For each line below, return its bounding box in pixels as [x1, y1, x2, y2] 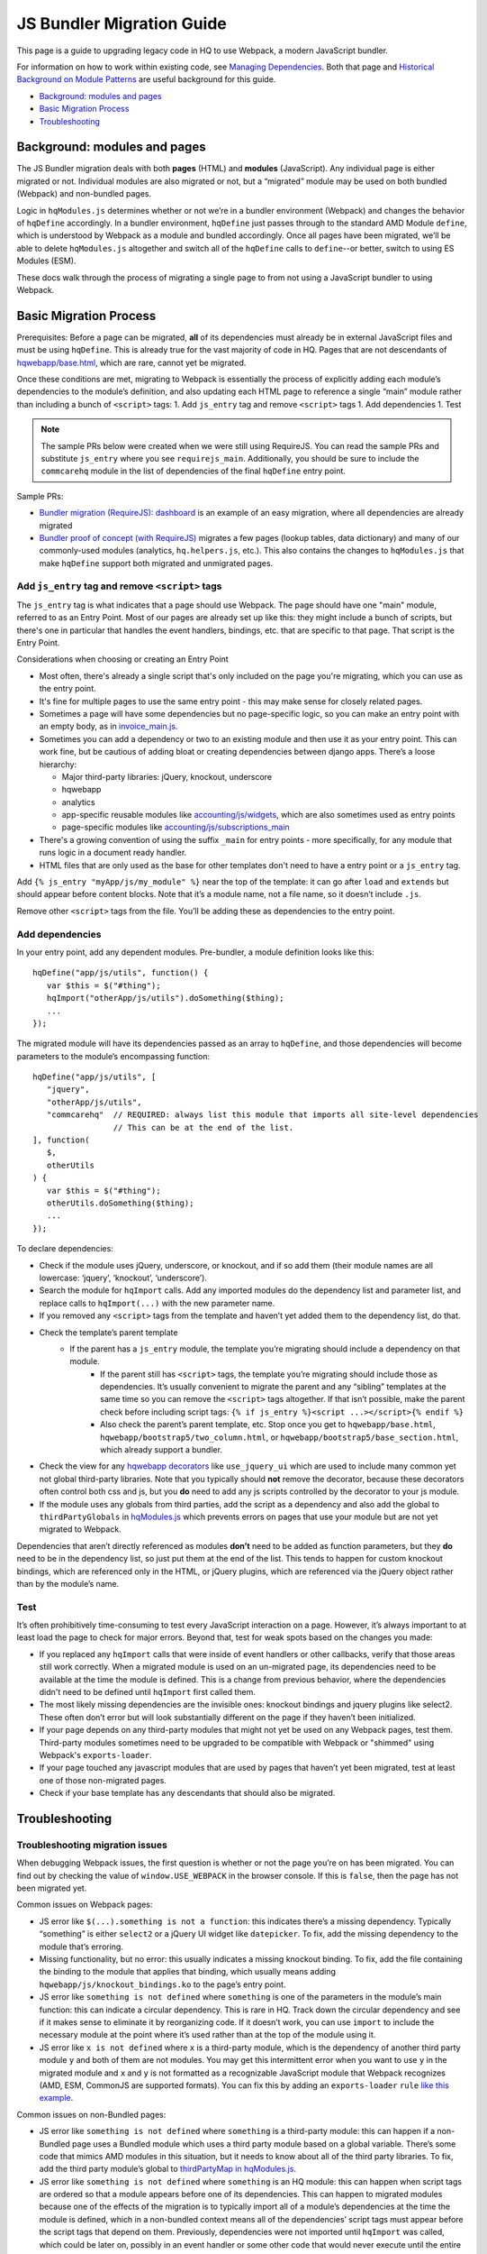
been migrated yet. [16, 1883, 87, 1893]
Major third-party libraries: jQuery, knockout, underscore [61, 771, 273, 782]
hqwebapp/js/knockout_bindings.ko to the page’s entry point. [39, 1979, 286, 1990]
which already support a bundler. [100, 1444, 222, 1455]
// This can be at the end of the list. [113, 1122, 294, 1132]
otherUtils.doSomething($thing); [46, 1197, 194, 1208]
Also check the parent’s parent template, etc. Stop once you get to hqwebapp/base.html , [100, 1419, 436, 1430]
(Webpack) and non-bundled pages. [16, 188, 152, 199]
